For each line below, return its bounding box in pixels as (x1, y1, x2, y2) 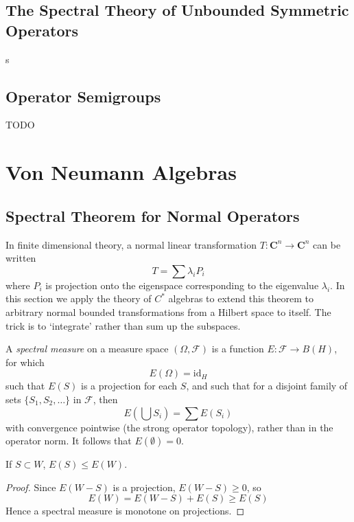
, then (93, 391, 118, 406)
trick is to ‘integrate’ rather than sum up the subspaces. (5, 318, 241, 332)
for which (5, 354, 45, 369)
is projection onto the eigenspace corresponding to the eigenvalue (45, 277, 319, 292)
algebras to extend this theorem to (168, 291, 314, 306)
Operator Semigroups (5, 85, 161, 106)
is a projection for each (80, 378, 178, 393)
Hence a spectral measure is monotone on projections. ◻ (5, 503, 245, 518)
